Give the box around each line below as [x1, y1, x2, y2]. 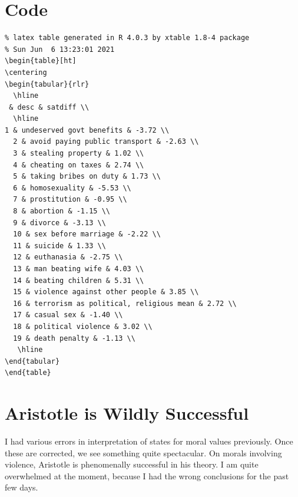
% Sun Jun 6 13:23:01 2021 [5, 45, 115, 54]
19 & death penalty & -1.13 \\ [13, 334, 135, 343]
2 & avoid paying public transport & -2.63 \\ [13, 137, 199, 146]
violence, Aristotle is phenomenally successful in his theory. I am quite [5, 458, 259, 470]
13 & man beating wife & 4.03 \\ [13, 265, 144, 273]
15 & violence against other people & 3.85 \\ [13, 288, 199, 297]
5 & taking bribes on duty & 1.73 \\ [13, 172, 161, 181]
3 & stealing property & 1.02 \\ [13, 149, 144, 158]
